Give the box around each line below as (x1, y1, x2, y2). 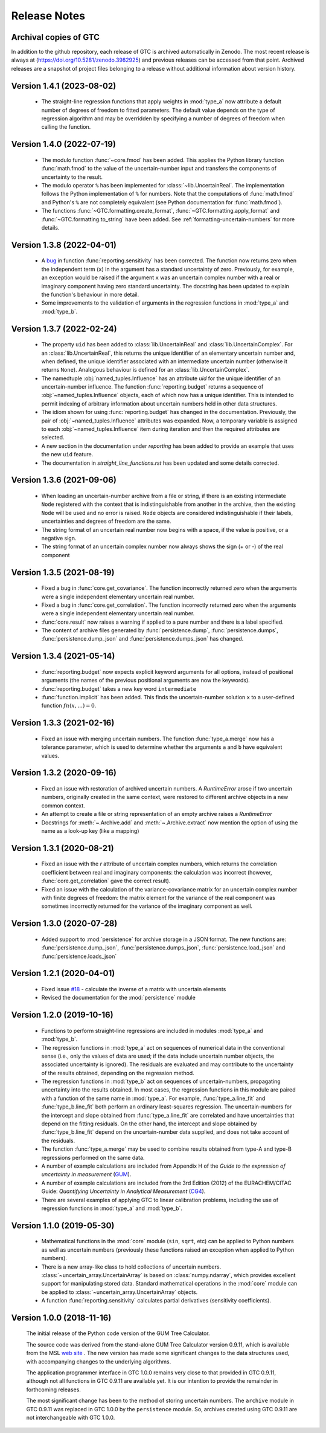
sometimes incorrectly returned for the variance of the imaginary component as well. (41, 902, 253, 910)
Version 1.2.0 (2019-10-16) (11, 1010, 114, 1020)
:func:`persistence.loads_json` (41, 953, 117, 960)
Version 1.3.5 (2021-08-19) (11, 567, 115, 577)
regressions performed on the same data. (41, 1154, 145, 1161)
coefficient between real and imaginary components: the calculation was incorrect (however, (41, 869, 272, 876)
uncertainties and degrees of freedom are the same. (41, 517, 171, 525)
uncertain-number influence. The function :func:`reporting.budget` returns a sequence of (41, 383, 264, 390)
